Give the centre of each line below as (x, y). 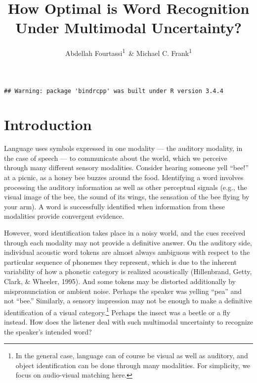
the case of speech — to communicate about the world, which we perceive (116, 158)
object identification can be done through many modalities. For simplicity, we (133, 365)
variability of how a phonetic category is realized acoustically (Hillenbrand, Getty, (128, 271)
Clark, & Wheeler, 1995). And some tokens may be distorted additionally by (120, 281)
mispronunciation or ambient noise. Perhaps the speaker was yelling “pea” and (123, 291)
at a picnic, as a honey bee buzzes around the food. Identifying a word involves (124, 177)
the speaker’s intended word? (48, 331)
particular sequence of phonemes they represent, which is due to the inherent (121, 262)
